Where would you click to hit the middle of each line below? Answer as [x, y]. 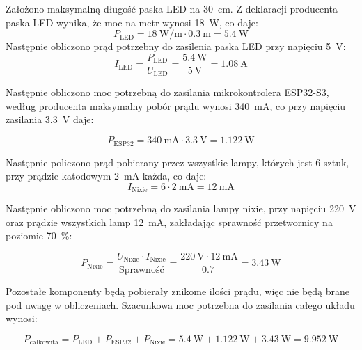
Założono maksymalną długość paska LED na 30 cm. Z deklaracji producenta [172, 8]
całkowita [44, 343]
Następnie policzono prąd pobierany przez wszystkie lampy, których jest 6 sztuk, [178, 162]
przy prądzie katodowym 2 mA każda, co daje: [106, 176]
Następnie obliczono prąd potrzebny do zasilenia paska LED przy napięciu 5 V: [176, 46]
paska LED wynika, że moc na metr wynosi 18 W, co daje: [132, 22]
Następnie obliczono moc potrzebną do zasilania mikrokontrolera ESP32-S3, [167, 92]
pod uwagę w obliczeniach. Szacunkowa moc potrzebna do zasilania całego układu [180, 304]
